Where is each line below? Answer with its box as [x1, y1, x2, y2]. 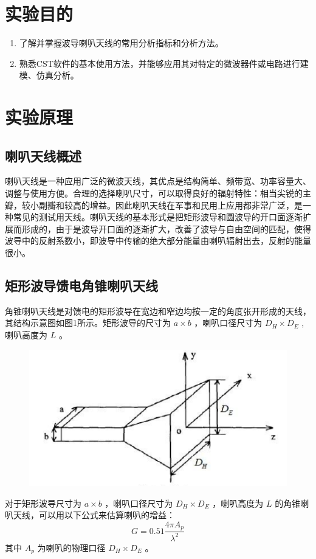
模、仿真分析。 [19, 69, 79, 82]
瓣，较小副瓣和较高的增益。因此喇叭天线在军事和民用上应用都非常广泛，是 [5, 198, 303, 211]
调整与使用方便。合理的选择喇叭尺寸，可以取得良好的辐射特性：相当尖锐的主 [5, 187, 311, 200]
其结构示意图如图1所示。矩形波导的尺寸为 [5, 316, 171, 329]
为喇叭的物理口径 [37, 541, 106, 554]
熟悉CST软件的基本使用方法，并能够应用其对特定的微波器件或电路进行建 [19, 57, 309, 69]
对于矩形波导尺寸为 [5, 496, 81, 509]
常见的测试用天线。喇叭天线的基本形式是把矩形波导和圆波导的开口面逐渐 [13, 210, 303, 223]
